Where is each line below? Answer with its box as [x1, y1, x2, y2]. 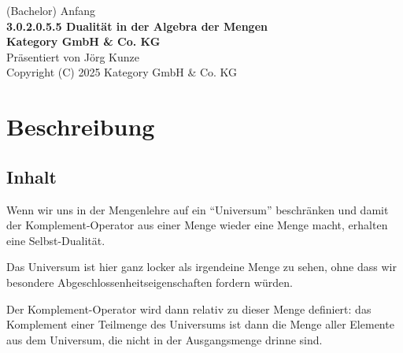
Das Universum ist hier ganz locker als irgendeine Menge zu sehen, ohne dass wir [6, 258, 397, 275]
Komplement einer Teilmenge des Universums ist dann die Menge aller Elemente [6, 316, 394, 333]
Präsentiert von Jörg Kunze [6, 48, 139, 65]
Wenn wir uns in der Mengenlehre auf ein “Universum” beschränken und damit [6, 201, 389, 217]
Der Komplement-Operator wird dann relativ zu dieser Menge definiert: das [6, 300, 372, 317]
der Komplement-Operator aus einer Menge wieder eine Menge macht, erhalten [6, 217, 388, 233]
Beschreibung [6, 110, 155, 143]
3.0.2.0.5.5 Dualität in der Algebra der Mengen [6, 17, 268, 34]
